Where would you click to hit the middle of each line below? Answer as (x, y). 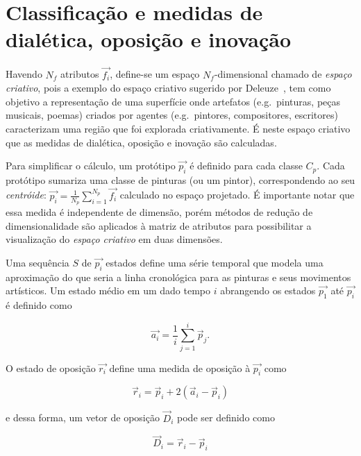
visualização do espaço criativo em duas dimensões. (114, 239)
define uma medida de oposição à (180, 368)
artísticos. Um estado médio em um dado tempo (108, 290)
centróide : (26, 195)
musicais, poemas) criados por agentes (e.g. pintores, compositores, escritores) (172, 115)
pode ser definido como (226, 417)
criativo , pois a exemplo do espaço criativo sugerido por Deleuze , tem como (168, 88)
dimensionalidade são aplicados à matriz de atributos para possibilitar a (159, 225)
